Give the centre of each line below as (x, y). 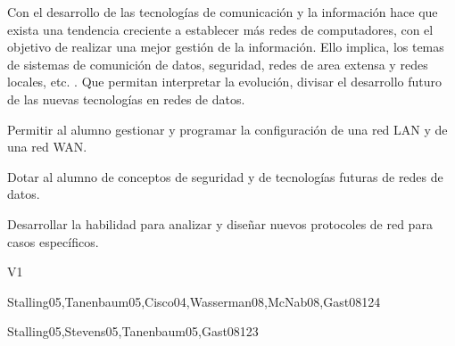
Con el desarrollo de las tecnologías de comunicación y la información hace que (223, 12)
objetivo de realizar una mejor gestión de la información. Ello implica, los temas (226, 47)
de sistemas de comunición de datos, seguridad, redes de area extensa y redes (218, 64)
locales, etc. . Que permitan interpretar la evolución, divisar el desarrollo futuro (225, 82)
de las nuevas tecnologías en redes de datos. (126, 99)
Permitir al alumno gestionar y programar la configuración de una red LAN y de (227, 129)
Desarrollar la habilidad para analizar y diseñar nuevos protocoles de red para (220, 223)
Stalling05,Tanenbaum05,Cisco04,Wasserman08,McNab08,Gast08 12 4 (194, 301)
